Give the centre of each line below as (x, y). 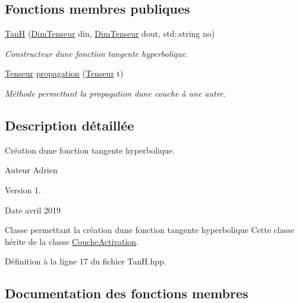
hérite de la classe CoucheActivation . (72, 241)
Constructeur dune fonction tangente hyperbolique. (97, 53)
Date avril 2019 (33, 210)
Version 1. (23, 189)
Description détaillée (70, 125)
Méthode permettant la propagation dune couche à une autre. (115, 93)
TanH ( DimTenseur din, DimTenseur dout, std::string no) (110, 34)
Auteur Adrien (31, 170)
